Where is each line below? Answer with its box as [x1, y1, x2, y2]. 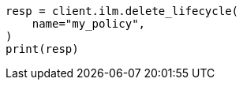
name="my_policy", [32, 17, 146, 30]
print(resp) [6, 43, 79, 55]
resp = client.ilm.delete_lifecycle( [6, 5, 239, 17]
